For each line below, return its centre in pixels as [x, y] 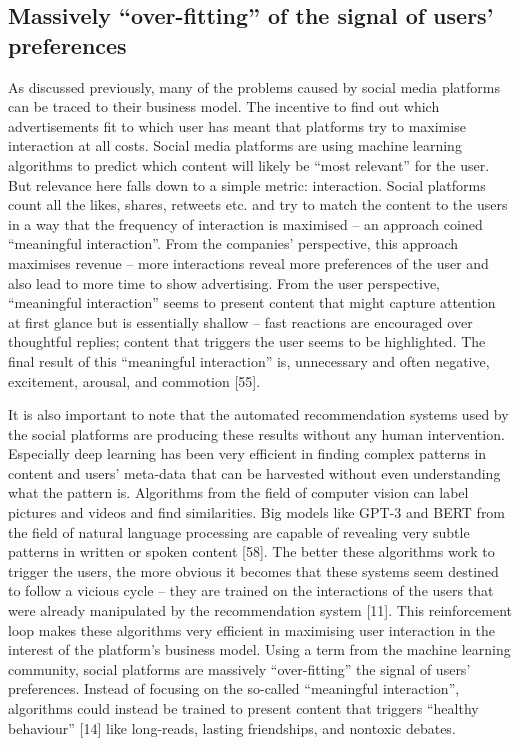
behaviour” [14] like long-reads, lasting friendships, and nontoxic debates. [232, 727]
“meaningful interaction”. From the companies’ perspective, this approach [233, 243]
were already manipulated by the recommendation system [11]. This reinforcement [260, 610]
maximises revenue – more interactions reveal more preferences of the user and [248, 262]
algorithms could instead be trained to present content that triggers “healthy [243, 708]
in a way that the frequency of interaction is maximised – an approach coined [245, 223]
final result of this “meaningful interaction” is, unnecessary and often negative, [249, 360]
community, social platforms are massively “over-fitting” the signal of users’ [239, 668]
